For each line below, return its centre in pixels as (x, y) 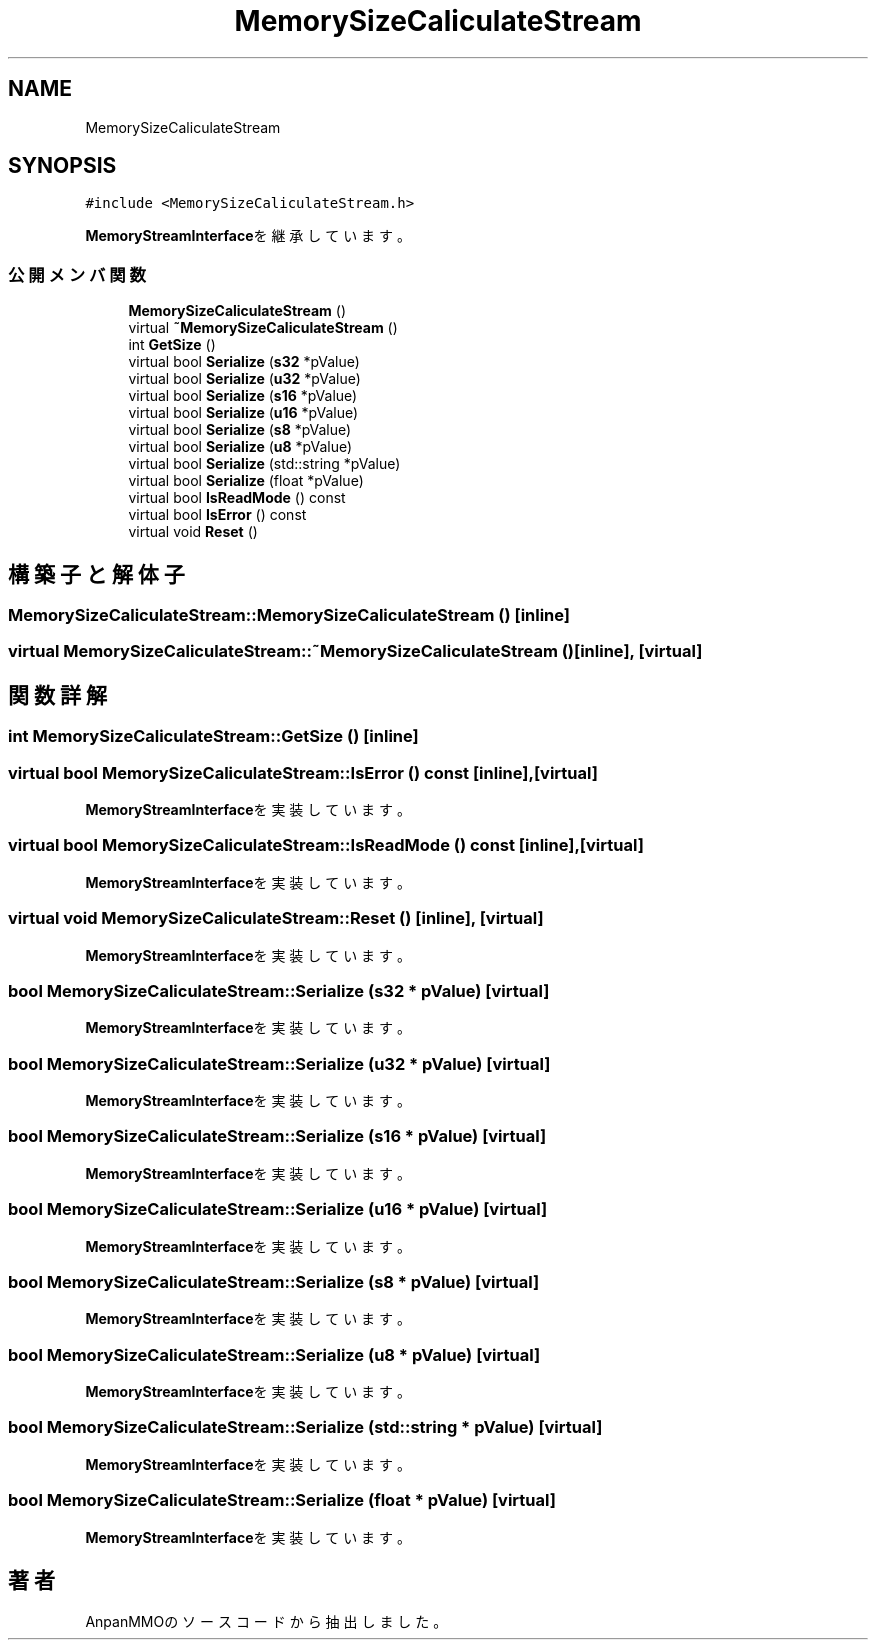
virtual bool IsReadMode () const (237, 498)
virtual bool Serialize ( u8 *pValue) (240, 447)
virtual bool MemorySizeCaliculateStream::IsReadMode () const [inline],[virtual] (326, 845)
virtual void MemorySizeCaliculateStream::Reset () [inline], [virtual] (276, 918)
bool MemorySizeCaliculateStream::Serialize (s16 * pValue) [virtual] (277, 1136)
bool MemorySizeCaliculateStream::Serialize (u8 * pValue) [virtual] (274, 1354)
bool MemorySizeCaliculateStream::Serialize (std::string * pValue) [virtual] (305, 1427)
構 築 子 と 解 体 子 (96, 574)
